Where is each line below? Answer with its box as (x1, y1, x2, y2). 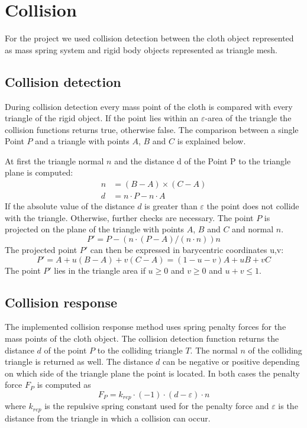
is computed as (37, 378, 91, 391)
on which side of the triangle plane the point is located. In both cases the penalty (5, 367, 300, 379)
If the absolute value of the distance (5, 200, 135, 212)
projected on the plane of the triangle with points (5, 223, 185, 235)
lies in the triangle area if (54, 264, 146, 276)
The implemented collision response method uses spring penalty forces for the (5, 320, 286, 333)
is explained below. (177, 135, 246, 147)
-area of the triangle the (205, 112, 292, 124)
